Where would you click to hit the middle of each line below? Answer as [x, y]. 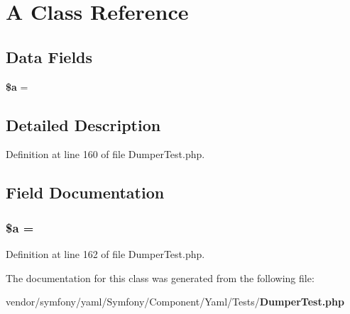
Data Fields [49, 56]
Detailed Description [83, 124]
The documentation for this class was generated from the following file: [160, 277]
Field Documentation [85, 192]
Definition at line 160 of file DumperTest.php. [105, 154]
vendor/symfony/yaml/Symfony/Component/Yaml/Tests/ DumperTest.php [175, 302]
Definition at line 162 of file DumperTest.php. [105, 253]
